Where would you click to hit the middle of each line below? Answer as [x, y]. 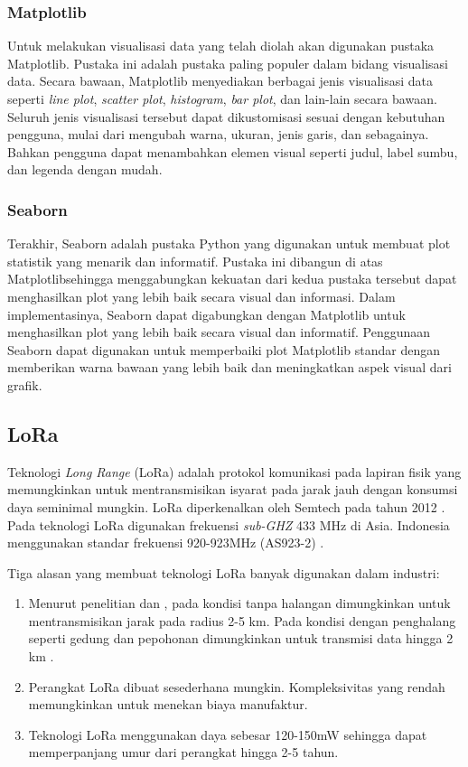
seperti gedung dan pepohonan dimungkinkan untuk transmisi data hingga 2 [241, 638]
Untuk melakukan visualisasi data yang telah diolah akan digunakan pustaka [221, 46]
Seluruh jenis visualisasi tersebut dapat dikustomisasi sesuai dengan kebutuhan [226, 116]
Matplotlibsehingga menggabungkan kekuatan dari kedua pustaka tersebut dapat [232, 279]
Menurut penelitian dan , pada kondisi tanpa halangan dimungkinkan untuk [239, 603]
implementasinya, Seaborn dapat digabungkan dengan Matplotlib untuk [206, 314]
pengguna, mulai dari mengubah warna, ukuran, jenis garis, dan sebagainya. [218, 134]
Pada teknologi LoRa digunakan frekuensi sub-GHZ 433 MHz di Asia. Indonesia [229, 524]
